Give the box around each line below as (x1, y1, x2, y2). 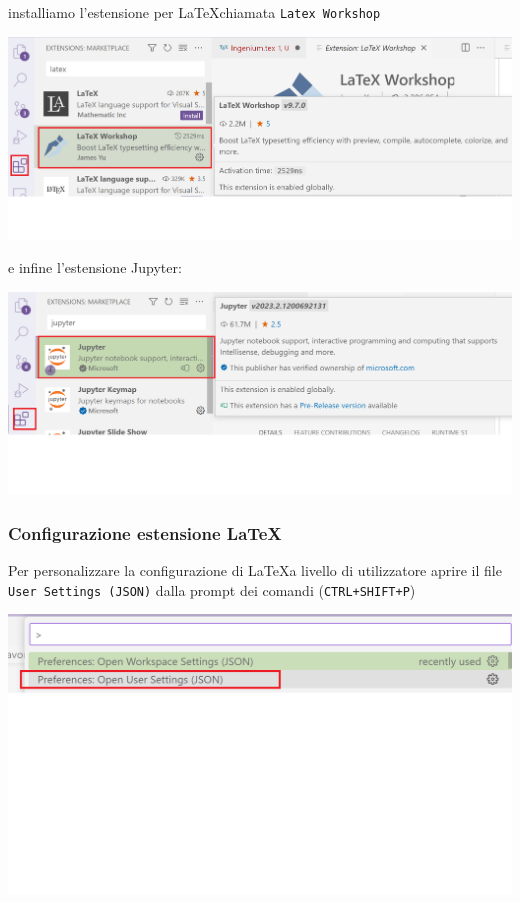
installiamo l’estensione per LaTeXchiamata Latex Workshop (8, 2, 381, 22)
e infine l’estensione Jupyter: (8, 257, 182, 278)
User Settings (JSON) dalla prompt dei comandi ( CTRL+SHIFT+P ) (8, 579, 416, 600)
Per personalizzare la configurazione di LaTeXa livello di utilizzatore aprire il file (8, 559, 502, 580)
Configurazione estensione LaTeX (8, 520, 282, 545)
